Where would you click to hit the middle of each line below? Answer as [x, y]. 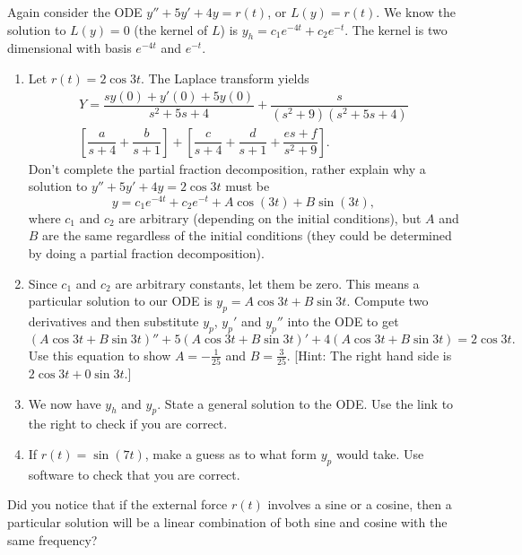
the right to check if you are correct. [128, 424]
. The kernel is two [396, 29]
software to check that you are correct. [134, 474]
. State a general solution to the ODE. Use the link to [305, 403]
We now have [65, 403]
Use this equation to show [100, 355]
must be [248, 186]
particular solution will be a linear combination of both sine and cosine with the [227, 522]
